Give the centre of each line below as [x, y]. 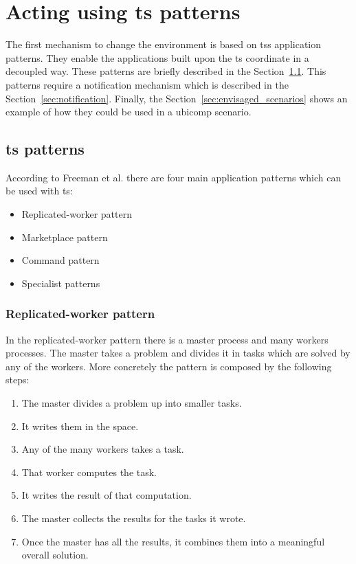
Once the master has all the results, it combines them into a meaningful [173, 541]
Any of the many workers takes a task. [103, 449]
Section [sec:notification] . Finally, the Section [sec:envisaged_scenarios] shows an [177, 98]
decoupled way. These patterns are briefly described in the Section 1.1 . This [166, 71]
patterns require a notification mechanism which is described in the [147, 84]
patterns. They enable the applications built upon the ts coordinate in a [157, 57]
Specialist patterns [61, 283]
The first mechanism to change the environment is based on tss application [164, 44]
